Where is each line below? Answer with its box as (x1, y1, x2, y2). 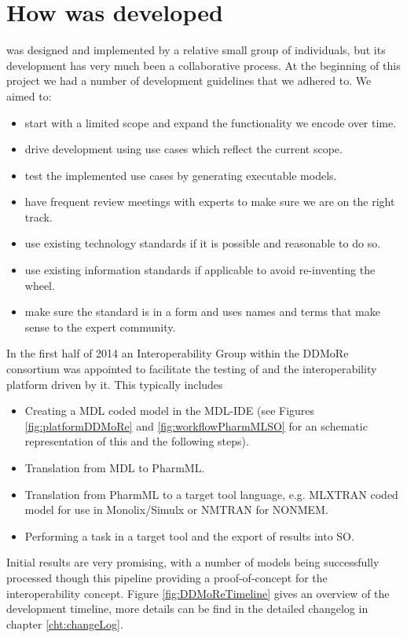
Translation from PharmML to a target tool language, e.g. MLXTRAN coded (24, 486, 398, 502)
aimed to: (6, 87, 52, 104)
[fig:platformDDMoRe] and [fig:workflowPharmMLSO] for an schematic (24, 417, 368, 434)
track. (24, 208, 53, 225)
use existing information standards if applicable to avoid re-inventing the (24, 262, 376, 278)
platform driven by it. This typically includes (6, 376, 223, 392)
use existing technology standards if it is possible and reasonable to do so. (24, 235, 381, 251)
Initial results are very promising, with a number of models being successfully (6, 554, 379, 570)
